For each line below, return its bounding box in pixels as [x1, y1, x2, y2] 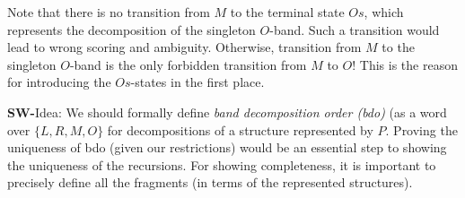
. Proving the [385, 120, 458, 139]
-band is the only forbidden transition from [69, 55, 307, 73]
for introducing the [7, 73, 111, 91]
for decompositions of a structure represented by [107, 120, 373, 139]
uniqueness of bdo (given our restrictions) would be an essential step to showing [7, 138, 447, 157]
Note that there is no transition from [7, 3, 210, 21]
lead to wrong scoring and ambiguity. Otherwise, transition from [7, 38, 362, 56]
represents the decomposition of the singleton [7, 20, 256, 39]
